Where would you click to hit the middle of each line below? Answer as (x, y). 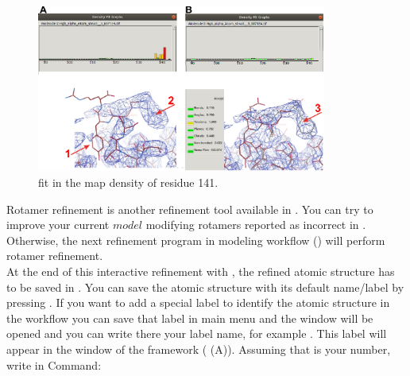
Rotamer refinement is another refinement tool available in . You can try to (190, 209)
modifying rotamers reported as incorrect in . (256, 225)
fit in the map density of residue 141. (128, 182)
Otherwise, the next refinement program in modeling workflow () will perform (196, 240)
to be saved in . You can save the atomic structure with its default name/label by (205, 287)
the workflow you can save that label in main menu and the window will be (190, 318)
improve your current (58, 225)
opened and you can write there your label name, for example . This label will (197, 333)
